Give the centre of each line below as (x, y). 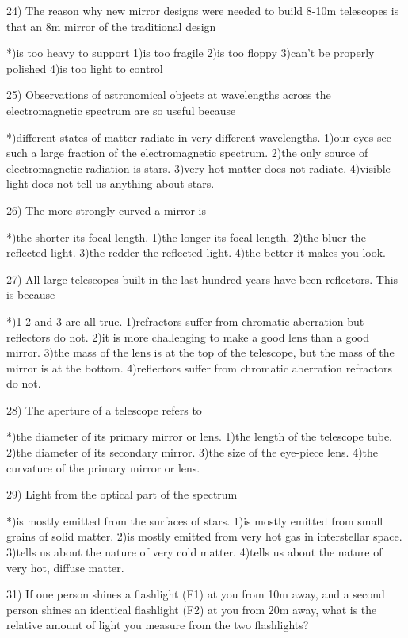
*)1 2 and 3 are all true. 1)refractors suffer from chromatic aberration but (185, 321)
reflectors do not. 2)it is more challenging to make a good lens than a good (188, 336)
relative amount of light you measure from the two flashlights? (158, 625)
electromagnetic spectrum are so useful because (121, 110)
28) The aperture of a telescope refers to (104, 409)
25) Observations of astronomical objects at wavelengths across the (169, 95)
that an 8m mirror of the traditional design (111, 26)
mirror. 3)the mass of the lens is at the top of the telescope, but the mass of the (200, 352)
